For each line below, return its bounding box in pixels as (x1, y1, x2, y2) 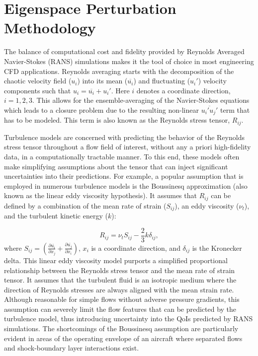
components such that (4, 85, 71, 95)
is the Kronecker (192, 242, 242, 253)
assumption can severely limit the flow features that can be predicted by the (4, 303, 237, 314)
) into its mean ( (77, 75, 128, 86)
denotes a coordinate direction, (136, 85, 231, 95)
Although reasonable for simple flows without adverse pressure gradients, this (4, 294, 240, 304)
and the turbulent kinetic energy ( (4, 211, 108, 221)
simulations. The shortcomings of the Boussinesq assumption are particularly (4, 323, 239, 334)
